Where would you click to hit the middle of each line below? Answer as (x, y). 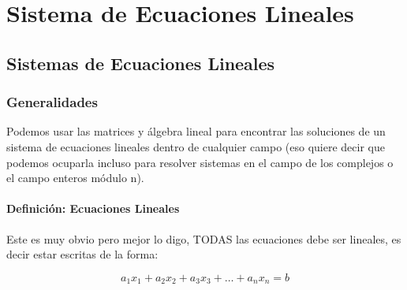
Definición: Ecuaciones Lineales (93, 208)
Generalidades (52, 102)
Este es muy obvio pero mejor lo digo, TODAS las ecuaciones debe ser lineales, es (204, 238)
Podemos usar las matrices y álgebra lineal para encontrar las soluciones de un (196, 131)
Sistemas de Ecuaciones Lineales (141, 63)
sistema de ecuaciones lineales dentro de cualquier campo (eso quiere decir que (196, 146)
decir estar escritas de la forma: (82, 254)
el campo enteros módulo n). (75, 178)
